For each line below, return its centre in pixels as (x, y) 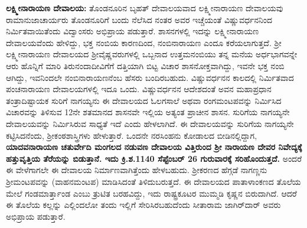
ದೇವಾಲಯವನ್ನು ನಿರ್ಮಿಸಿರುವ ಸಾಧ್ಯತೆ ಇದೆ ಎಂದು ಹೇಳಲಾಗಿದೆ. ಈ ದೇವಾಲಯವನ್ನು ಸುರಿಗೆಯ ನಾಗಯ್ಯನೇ (150, 123)
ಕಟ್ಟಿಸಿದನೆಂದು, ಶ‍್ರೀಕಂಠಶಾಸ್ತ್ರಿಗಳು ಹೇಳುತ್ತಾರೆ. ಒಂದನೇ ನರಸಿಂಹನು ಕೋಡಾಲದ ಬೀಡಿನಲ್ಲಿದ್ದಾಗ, (132, 135)
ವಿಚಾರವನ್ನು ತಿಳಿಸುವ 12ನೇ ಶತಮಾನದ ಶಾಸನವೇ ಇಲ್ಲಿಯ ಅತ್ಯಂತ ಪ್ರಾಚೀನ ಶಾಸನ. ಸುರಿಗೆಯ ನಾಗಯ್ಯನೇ (148, 112)
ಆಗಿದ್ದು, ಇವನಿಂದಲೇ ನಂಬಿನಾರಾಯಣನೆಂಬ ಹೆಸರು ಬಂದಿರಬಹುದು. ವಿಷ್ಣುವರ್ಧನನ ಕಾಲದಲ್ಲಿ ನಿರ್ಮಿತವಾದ (150, 77)
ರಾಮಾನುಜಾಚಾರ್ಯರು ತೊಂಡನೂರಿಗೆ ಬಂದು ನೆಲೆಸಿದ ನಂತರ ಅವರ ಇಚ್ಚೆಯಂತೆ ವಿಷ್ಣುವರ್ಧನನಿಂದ (139, 19)
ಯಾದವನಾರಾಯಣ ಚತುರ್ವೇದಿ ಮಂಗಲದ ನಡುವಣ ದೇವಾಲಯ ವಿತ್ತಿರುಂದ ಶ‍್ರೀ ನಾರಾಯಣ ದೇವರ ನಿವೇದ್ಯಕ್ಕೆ (154, 147)
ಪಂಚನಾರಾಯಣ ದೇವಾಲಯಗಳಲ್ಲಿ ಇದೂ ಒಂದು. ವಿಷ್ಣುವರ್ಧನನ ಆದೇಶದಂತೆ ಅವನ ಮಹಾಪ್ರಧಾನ (139, 89)
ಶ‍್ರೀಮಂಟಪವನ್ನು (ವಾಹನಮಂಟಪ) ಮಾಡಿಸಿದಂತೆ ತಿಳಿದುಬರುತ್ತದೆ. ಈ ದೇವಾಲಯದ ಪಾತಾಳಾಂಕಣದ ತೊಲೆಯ (153, 181)
